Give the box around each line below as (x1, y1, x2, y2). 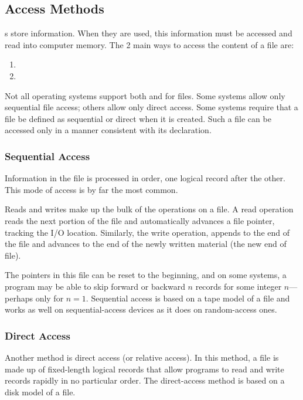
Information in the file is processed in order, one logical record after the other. (5, 172, 285, 184)
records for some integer (195, 280, 282, 292)
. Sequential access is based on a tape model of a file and (86, 291, 290, 304)
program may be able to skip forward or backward (5, 280, 185, 292)
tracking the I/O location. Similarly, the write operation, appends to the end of (5, 226, 290, 238)
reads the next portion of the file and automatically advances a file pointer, (5, 214, 275, 226)
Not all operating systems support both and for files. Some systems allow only (5, 89, 285, 101)
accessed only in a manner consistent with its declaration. (5, 124, 212, 136)
